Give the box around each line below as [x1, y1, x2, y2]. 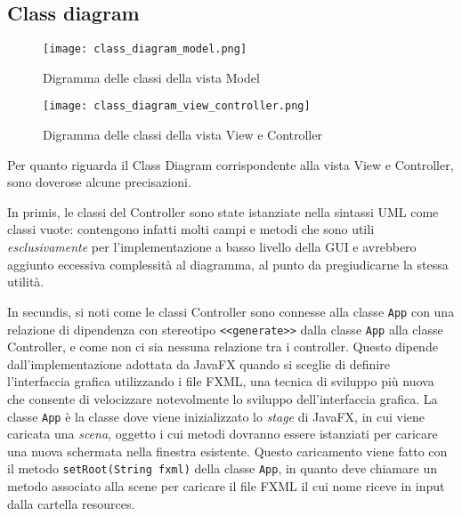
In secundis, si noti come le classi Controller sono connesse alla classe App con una [7, 302, 455, 320]
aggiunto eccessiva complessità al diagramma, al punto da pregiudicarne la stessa [7, 254, 449, 273]
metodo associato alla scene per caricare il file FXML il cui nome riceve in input [7, 477, 445, 496]
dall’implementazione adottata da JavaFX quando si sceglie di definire [7, 354, 390, 373]
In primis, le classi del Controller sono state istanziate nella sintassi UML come [7, 202, 439, 221]
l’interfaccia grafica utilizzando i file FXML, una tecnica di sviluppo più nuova [7, 372, 434, 391]
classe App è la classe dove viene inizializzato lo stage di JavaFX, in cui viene [7, 407, 426, 425]
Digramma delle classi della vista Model [43, 68, 260, 86]
